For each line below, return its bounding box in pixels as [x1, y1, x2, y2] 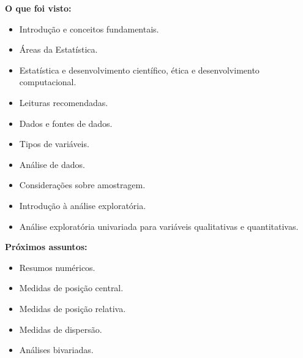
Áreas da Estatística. [19, 43, 98, 56]
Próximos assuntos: [5, 240, 88, 253]
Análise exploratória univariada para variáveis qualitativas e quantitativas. [19, 219, 299, 232]
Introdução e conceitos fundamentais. [19, 22, 159, 35]
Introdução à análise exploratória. [19, 199, 146, 211]
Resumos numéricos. [19, 261, 95, 273]
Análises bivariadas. [19, 343, 94, 356]
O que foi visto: [5, 2, 72, 14]
